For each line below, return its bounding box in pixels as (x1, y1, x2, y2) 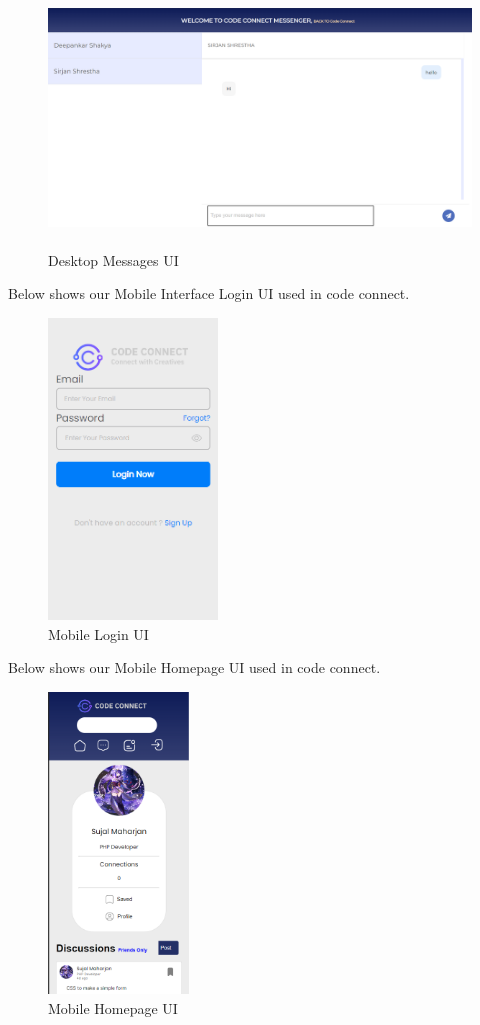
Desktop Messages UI (48, 249, 179, 270)
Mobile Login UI (48, 623, 149, 644)
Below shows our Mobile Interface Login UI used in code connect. (8, 283, 410, 304)
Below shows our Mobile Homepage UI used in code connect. (8, 657, 381, 678)
